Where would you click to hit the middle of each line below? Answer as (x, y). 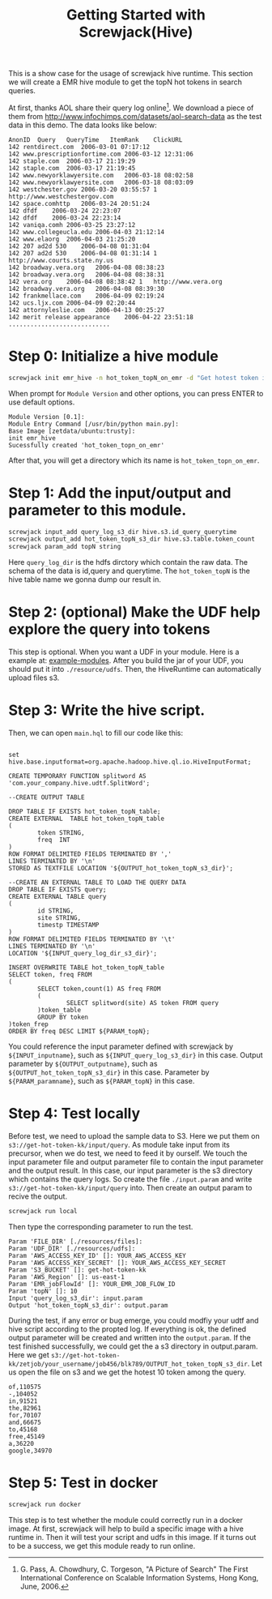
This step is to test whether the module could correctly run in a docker (126, 1520)
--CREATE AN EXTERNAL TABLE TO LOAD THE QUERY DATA (97, 883)
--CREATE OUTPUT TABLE (47, 797)
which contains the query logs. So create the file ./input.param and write (130, 1179)
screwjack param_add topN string (65, 547)
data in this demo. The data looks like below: (83, 125)
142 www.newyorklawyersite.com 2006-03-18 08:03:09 (101, 182)
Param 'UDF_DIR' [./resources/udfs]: (72, 1248)
